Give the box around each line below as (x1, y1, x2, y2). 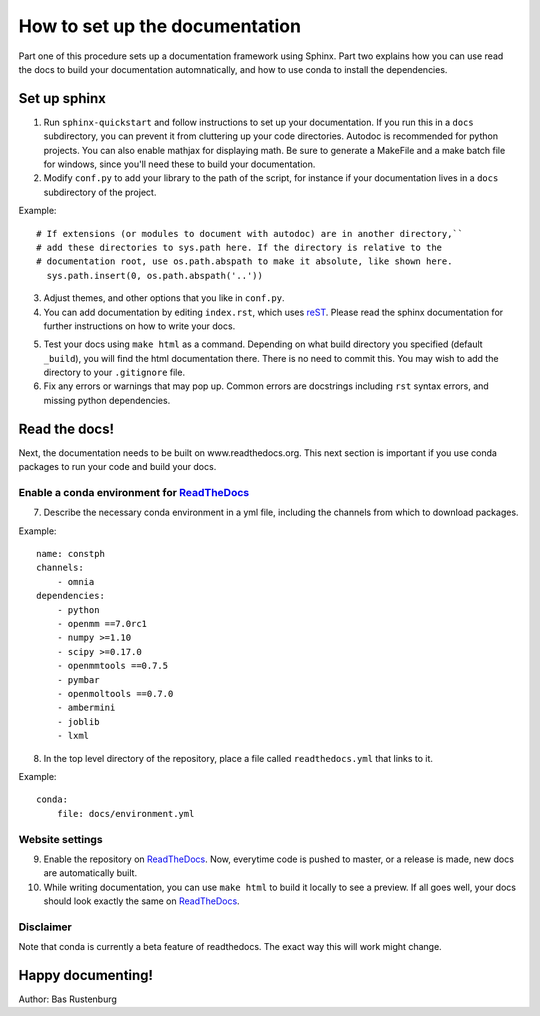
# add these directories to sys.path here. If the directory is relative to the (36, 241, 443, 253)
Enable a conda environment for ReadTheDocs (18, 485, 250, 499)
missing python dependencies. (43, 394, 171, 406)
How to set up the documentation (18, 15, 302, 37)
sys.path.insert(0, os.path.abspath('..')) (46, 270, 264, 281)
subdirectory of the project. (43, 186, 157, 198)
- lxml (56, 730, 90, 742)
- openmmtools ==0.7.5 (56, 660, 169, 672)
